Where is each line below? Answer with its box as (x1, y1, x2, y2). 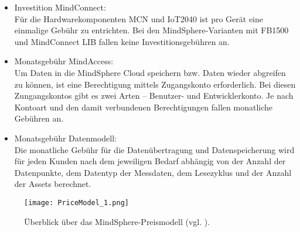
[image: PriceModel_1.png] (24, 198, 129, 207)
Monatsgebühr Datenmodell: (14, 131, 117, 144)
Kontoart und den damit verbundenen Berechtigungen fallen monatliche (14, 101, 272, 113)
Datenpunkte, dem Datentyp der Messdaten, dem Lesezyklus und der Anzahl (14, 166, 292, 178)
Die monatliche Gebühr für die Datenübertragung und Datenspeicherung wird (14, 143, 295, 155)
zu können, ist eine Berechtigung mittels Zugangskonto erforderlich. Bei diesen (14, 78, 296, 90)
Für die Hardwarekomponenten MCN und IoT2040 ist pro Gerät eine (14, 12, 264, 25)
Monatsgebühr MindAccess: (14, 55, 114, 67)
